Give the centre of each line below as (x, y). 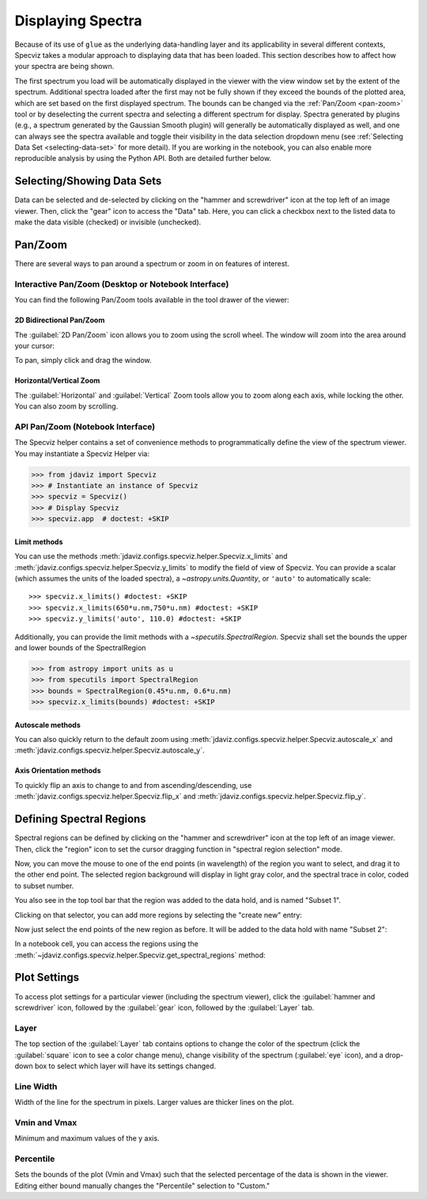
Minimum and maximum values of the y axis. (87, 1138)
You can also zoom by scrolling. (66, 406)
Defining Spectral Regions (80, 819)
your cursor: (35, 345)
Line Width (36, 1087)
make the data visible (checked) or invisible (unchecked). (108, 223)
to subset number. (44, 885)
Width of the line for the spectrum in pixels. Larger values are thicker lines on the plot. (154, 1102)
